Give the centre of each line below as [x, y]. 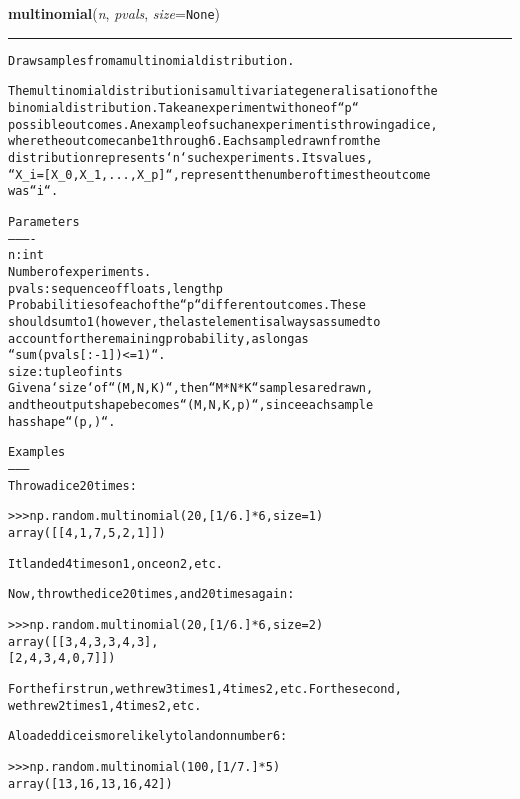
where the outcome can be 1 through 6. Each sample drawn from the [194, 141]
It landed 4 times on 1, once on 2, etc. [115, 563]
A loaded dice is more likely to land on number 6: [148, 736]
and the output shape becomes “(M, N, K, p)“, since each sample [191, 405]
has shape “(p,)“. [62, 421]
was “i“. [33, 191]
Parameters [44, 221]
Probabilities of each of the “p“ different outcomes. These [187, 305]
